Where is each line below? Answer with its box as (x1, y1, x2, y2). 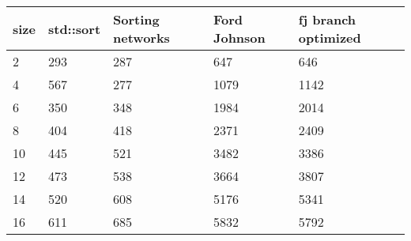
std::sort (47, 19, 101, 38)
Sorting (113, 10, 160, 28)
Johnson (213, 28, 266, 47)
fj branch (298, 10, 356, 28)
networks (113, 28, 170, 47)
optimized (298, 28, 361, 47)
